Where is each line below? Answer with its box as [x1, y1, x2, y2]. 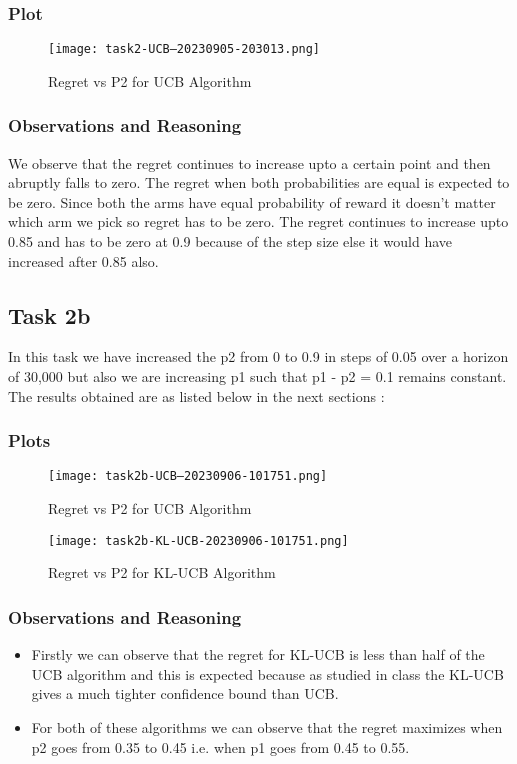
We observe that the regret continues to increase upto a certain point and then [8, 152, 491, 173]
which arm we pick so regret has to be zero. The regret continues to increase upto [8, 211, 509, 232]
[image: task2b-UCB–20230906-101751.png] [48, 469, 328, 484]
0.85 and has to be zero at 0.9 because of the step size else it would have [8, 231, 453, 252]
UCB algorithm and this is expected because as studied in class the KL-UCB [31, 663, 504, 684]
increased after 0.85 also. [8, 250, 159, 271]
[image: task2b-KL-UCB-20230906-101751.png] [48, 533, 349, 548]
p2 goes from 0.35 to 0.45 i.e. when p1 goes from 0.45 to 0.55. [31, 736, 410, 757]
